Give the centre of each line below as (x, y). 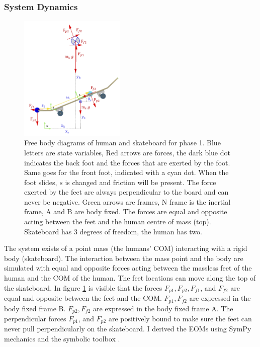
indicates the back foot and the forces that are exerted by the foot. (127, 162)
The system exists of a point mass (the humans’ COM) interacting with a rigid (126, 248)
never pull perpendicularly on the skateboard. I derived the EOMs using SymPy (128, 329)
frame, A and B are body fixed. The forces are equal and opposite (126, 211)
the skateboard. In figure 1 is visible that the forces (83, 287)
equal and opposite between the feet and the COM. (83, 298)
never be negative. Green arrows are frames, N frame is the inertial (127, 201)
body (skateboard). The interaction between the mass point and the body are (124, 258)
